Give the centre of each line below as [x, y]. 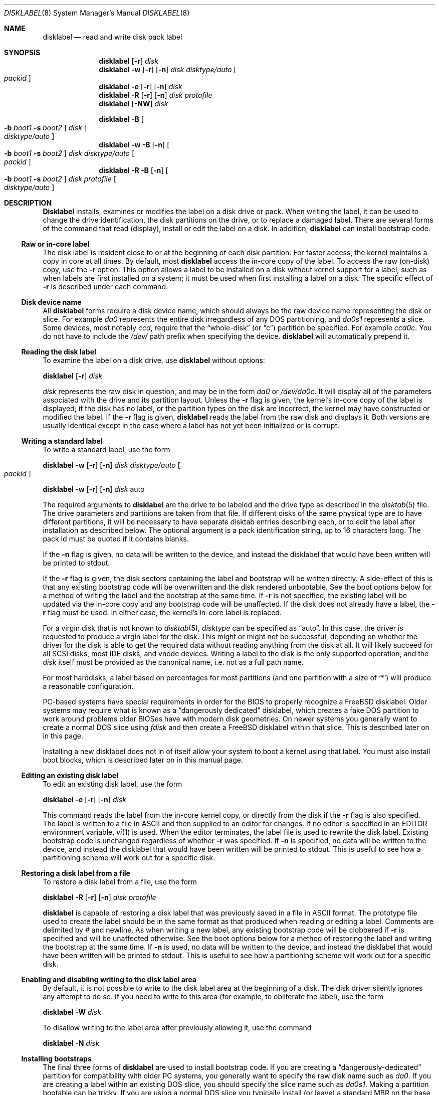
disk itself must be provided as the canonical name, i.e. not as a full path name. [173, 662]
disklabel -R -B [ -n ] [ [134, 170]
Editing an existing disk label [70, 775]
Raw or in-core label [55, 244]
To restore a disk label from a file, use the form [120, 882]
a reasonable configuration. [88, 686]
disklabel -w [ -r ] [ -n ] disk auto [94, 489]
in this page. [63, 736]
